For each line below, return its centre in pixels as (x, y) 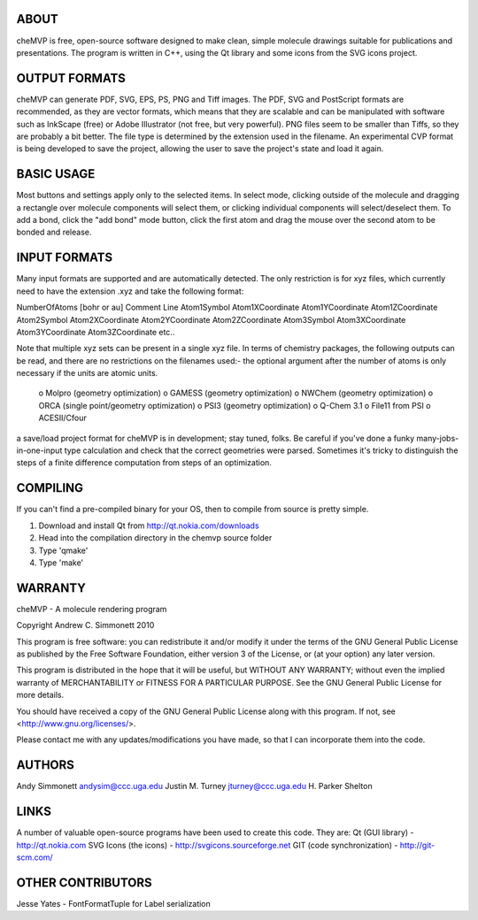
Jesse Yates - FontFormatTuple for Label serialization (114, 903)
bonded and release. (54, 232)
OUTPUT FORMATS (71, 78)
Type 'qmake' (63, 550)
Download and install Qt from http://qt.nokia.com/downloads (149, 525)
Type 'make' (61, 563)
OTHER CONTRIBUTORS (84, 882)
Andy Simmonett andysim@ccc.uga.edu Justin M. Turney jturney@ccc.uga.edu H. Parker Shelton (194, 786)
